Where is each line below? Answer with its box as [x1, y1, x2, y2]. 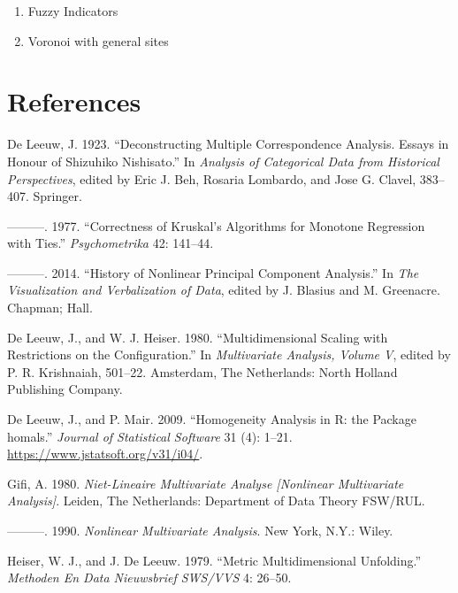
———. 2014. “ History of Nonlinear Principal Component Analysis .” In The [7, 263, 419, 281]
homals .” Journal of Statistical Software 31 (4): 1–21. [7, 427, 293, 445]
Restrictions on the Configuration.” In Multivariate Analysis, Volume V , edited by [7, 345, 451, 364]
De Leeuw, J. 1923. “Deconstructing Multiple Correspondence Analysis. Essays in [7, 135, 449, 153]
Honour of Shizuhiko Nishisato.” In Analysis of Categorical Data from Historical [7, 151, 439, 170]
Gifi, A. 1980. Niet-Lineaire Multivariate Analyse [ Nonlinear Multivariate [7, 474, 404, 492]
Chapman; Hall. [7, 298, 93, 317]
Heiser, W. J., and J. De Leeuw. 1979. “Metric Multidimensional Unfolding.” [7, 551, 422, 569]
